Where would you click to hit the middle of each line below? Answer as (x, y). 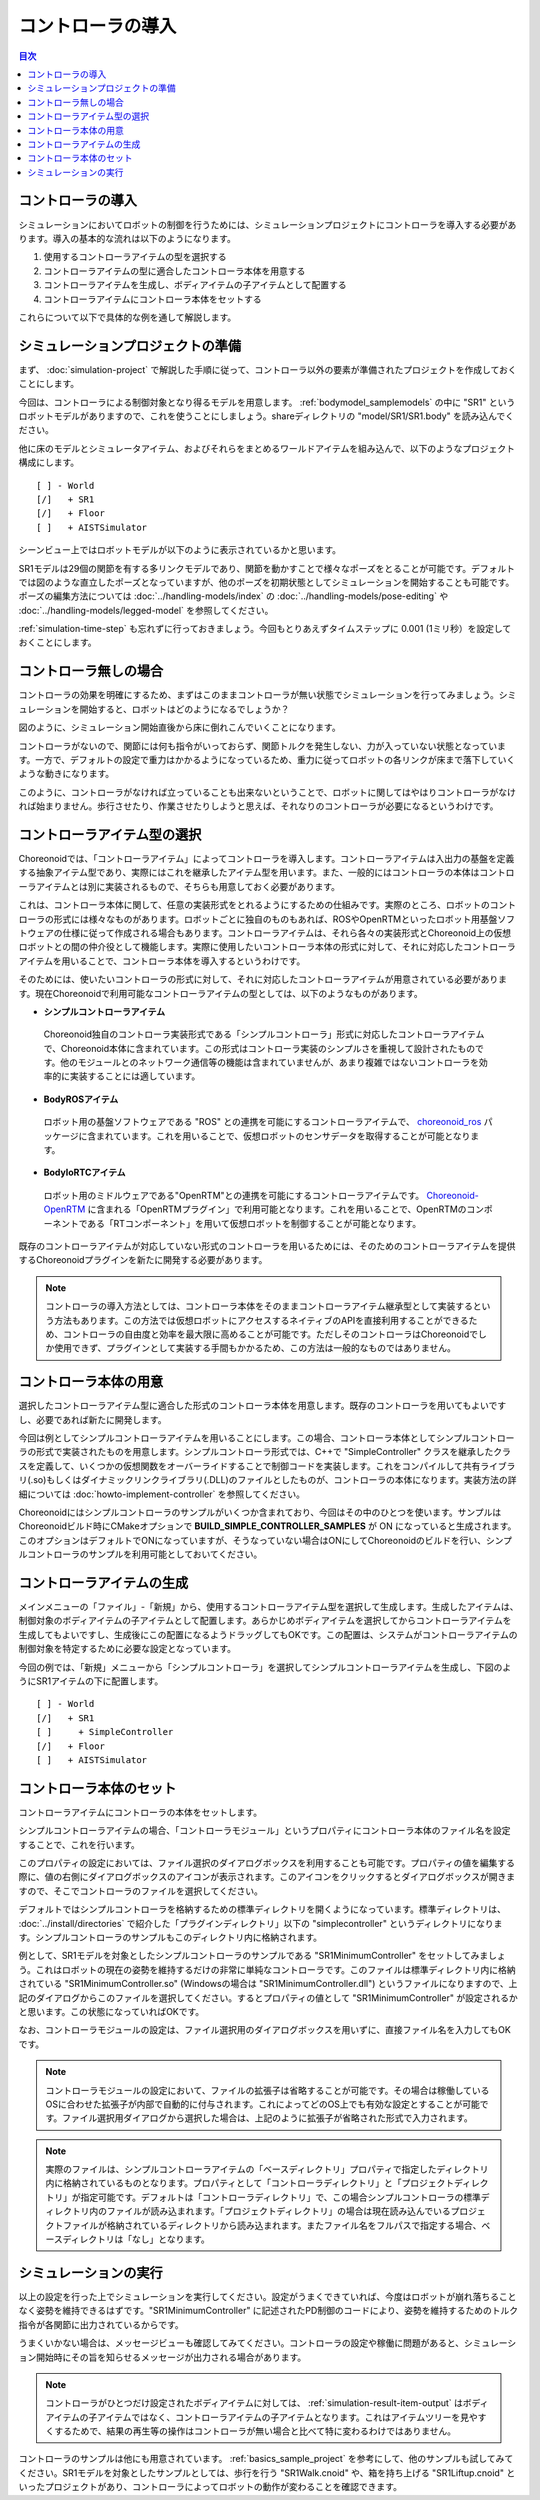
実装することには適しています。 (135, 1076)
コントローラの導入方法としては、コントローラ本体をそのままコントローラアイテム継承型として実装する (259, 1306)
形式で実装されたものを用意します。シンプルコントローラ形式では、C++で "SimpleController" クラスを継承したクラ (273, 1452)
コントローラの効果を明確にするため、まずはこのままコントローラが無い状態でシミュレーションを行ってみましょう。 (259, 695)
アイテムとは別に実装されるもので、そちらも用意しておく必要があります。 (187, 886)
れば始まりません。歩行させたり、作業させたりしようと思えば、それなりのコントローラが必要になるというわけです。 (258, 806)
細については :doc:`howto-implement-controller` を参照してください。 (161, 1494)
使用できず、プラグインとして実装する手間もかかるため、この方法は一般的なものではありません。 (255, 1348)
